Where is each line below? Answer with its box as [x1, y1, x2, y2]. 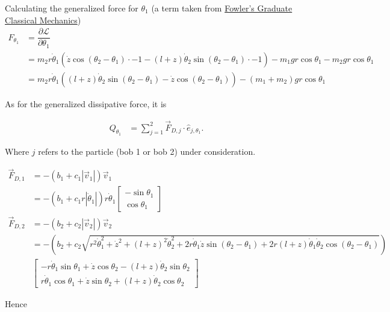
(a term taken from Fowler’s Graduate [151, 2, 292, 14]
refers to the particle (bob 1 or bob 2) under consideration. [38, 145, 256, 158]
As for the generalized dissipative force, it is [5, 97, 167, 110]
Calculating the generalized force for [5, 2, 138, 14]
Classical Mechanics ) [5, 13, 81, 26]
